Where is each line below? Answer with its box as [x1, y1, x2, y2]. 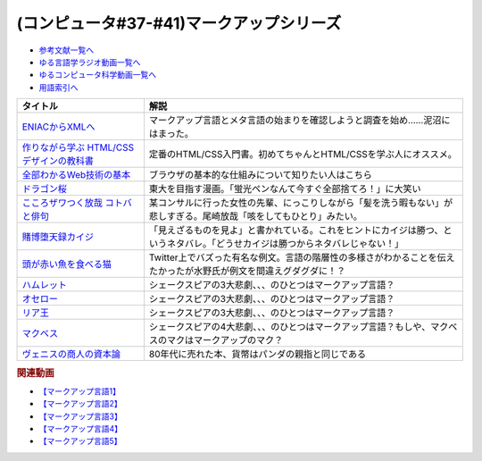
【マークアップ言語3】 [38, 411, 122, 422]
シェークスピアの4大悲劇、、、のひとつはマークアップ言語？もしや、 [148, 321, 431, 333]
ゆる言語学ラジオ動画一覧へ [38, 56, 141, 67]
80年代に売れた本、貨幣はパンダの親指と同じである [148, 348, 366, 361]
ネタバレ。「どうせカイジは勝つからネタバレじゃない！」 [166, 238, 404, 250]
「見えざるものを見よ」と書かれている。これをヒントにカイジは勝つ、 [148, 224, 444, 237]
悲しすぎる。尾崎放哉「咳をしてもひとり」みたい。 [148, 210, 363, 222]
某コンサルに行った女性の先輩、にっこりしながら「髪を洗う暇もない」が [148, 197, 453, 209]
